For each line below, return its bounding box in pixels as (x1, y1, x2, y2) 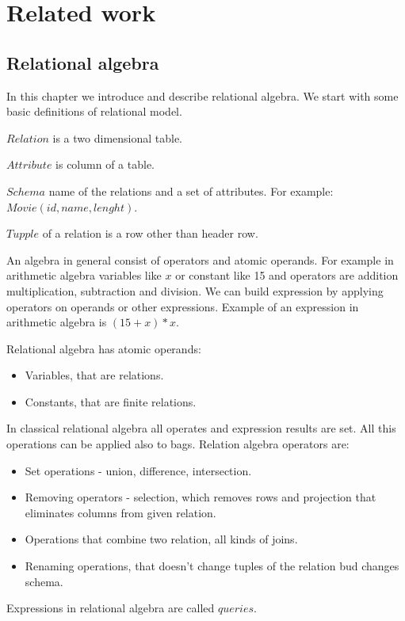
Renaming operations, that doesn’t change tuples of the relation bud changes (25, 558, 399, 574)
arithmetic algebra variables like (6, 267, 162, 284)
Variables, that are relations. (25, 367, 164, 383)
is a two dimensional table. (52, 129, 183, 146)
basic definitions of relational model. (6, 103, 182, 120)
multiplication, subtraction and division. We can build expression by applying (6, 282, 384, 299)
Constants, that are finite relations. (25, 393, 197, 410)
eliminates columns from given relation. (25, 504, 216, 520)
